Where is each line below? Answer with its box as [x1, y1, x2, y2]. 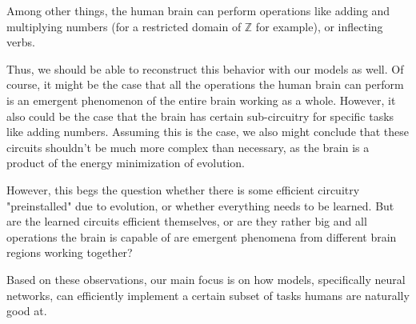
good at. [6, 302, 47, 319]
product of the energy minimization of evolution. [6, 154, 246, 171]
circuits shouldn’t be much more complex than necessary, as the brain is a [6, 138, 370, 155]
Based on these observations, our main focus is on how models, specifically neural [6, 270, 406, 287]
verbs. [6, 34, 35, 50]
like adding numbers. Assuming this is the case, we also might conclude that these [6, 123, 410, 140]
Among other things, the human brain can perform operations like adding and [6, 2, 390, 18]
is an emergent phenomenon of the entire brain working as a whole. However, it [6, 91, 396, 108]
